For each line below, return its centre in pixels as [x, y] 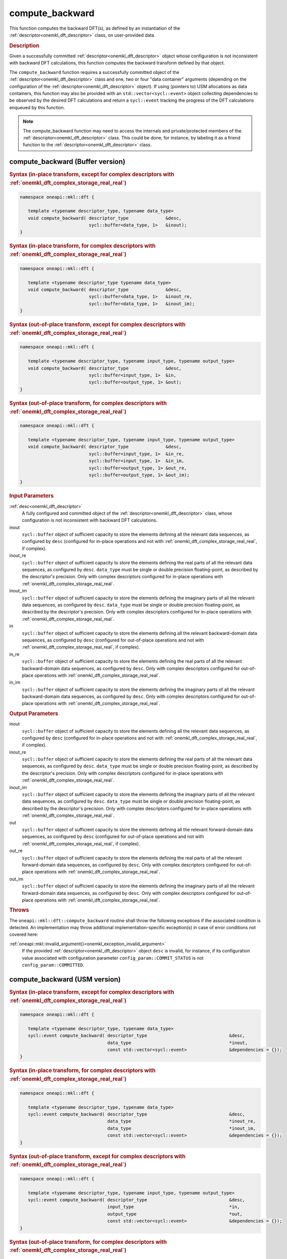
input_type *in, [174, 1207]
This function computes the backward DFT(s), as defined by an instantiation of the [95, 28]
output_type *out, [175, 1214]
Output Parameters [34, 714]
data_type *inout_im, [181, 1128]
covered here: [24, 935]
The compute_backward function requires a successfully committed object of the [94, 72]
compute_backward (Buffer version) [67, 162]
